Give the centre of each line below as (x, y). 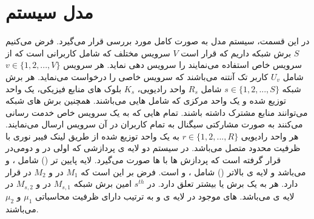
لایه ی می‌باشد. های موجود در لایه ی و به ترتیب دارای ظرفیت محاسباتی (165, 196)
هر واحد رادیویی (270, 136)
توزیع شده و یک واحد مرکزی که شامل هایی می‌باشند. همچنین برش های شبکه (146, 100)
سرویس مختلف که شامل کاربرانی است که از (88, 52)
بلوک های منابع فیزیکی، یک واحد (64, 88)
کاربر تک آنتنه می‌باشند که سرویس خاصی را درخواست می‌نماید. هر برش (137, 76)
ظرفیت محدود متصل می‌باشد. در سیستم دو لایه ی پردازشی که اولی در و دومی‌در (153, 148)
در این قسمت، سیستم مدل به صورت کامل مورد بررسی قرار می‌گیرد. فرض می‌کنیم (158, 41)
